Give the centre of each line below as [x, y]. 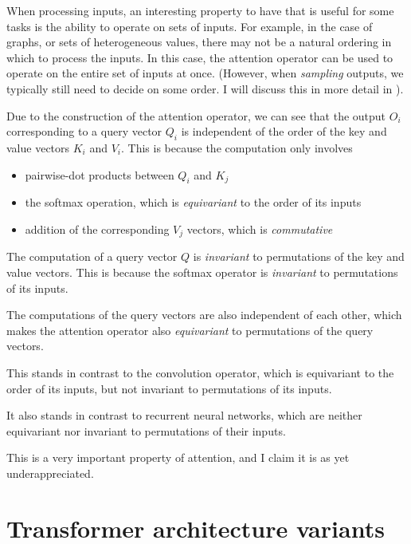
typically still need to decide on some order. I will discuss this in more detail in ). [205, 88]
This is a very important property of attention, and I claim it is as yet [178, 457]
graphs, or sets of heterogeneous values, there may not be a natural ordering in [199, 42]
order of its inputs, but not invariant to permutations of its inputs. [169, 388]
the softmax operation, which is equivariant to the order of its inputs [193, 202]
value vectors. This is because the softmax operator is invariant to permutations [202, 272]
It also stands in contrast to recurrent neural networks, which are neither [184, 415]
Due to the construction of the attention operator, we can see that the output [196, 115]
